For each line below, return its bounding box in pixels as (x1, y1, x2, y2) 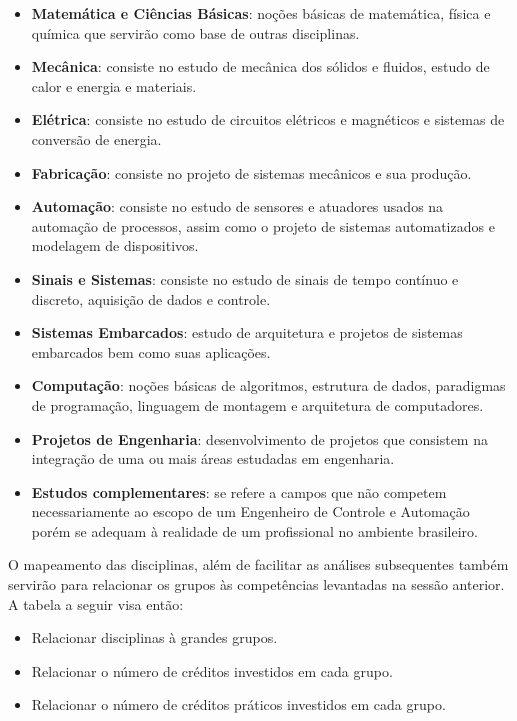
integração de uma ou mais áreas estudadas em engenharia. (31, 448, 395, 469)
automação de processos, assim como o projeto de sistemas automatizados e (31, 215, 495, 236)
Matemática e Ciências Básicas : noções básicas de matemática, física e (31, 3, 491, 23)
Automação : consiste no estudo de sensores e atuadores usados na (31, 196, 444, 217)
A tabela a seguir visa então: (8, 593, 184, 614)
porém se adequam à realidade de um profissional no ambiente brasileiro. (31, 520, 478, 541)
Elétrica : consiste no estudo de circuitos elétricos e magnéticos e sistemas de (31, 109, 505, 130)
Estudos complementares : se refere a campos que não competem (31, 481, 447, 502)
